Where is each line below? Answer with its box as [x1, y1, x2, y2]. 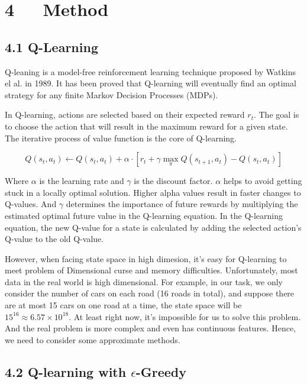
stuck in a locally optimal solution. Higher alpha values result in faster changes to [5, 186, 301, 198]
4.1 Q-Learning [5, 37, 98, 56]
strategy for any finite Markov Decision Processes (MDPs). [5, 88, 218, 101]
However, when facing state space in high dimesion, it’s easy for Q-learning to [5, 252, 287, 264]
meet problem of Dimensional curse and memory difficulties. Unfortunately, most [5, 264, 298, 276]
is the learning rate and [39, 175, 124, 187]
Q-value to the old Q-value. [5, 233, 104, 245]
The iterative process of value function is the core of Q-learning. [5, 131, 237, 144]
